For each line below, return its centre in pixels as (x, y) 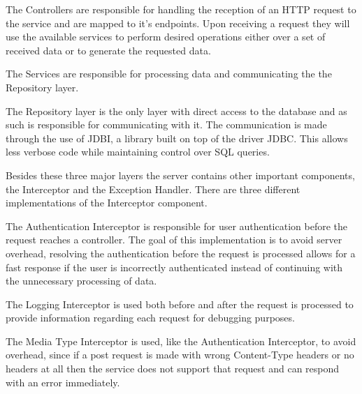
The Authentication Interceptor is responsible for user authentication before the (177, 226)
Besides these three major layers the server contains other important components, (180, 175)
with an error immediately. (63, 382)
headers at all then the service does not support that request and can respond (173, 369)
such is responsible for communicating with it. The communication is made (166, 124)
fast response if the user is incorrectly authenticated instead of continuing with (174, 267)
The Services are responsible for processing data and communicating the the (169, 74)
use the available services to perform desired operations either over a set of (166, 37)
